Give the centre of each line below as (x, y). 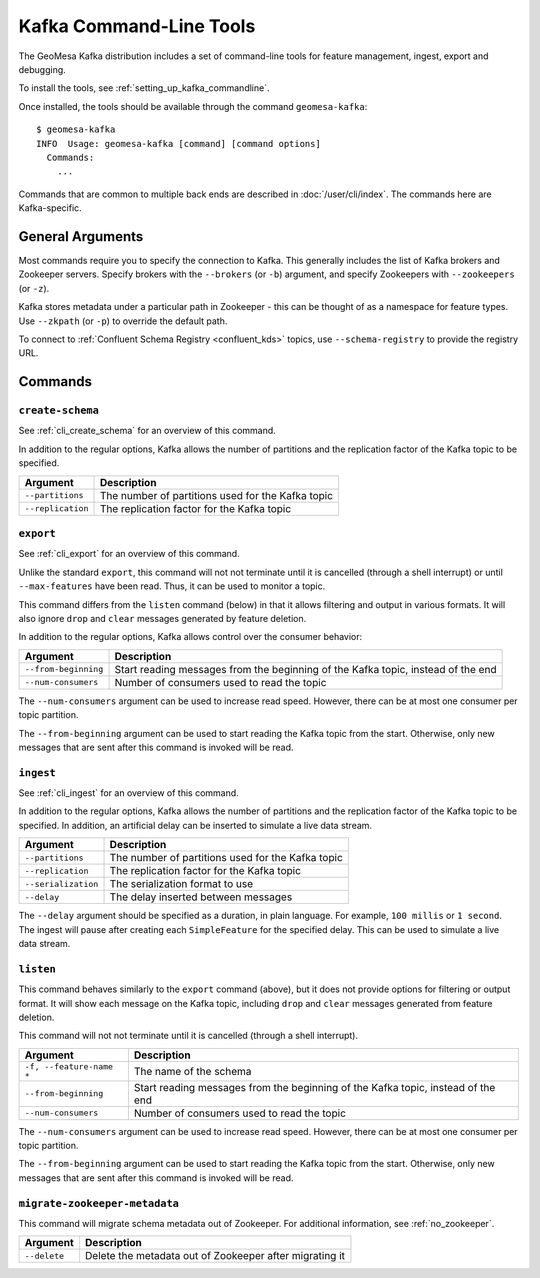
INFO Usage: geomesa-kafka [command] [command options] (179, 143)
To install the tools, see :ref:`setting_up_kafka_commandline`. (144, 88)
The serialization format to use (181, 884)
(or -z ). (34, 288)
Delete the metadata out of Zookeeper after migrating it (215, 1256)
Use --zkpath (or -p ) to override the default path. (123, 321)
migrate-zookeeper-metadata (99, 1203)
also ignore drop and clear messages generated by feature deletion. (162, 618)
